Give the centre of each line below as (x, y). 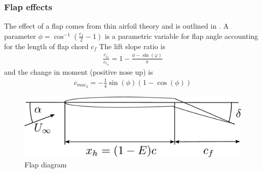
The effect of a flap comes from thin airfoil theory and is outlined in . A (116, 26)
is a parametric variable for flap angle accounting (182, 36)
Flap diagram (46, 164)
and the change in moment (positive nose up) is (79, 71)
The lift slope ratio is (132, 46)
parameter (20, 36)
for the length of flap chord (46, 46)
